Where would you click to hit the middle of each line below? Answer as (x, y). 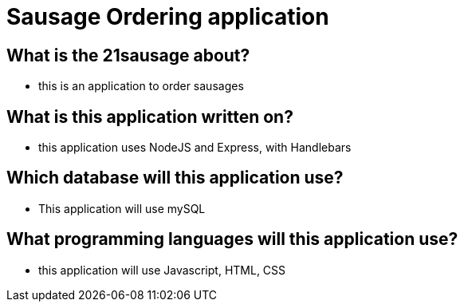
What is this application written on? (150, 116)
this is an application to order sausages (141, 86)
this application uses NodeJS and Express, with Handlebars (195, 148)
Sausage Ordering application (168, 17)
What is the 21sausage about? (128, 55)
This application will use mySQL (122, 208)
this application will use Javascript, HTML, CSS (162, 270)
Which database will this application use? (175, 178)
